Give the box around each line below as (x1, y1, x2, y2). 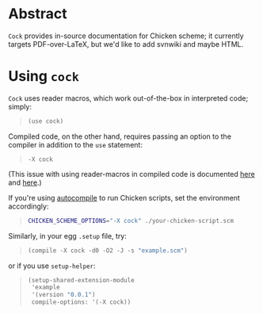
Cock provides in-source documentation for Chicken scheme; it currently (8, 31, 244, 40)
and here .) (8, 178, 42, 187)
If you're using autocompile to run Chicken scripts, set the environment (8, 193, 240, 202)
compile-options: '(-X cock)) (31, 298, 131, 306)
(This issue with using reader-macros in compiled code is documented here (8, 169, 255, 178)
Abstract (8, 5, 67, 23)
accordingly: (8, 201, 49, 211)
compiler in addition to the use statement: (8, 140, 143, 149)
